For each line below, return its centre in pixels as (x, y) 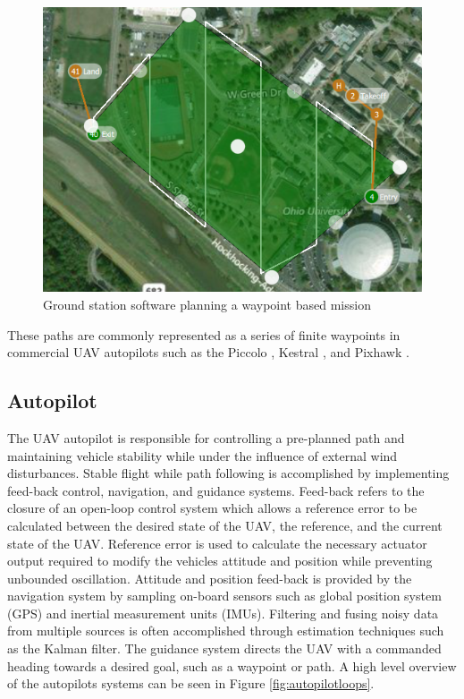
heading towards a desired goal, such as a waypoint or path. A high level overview (232, 665)
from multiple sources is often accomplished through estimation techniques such (226, 631)
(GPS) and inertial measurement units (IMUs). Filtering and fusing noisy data (223, 613)
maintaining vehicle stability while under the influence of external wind (202, 455)
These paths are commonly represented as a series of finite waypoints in (204, 334)
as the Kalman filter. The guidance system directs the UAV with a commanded (224, 648)
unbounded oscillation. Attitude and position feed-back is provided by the (210, 578)
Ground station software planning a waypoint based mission (207, 304)
